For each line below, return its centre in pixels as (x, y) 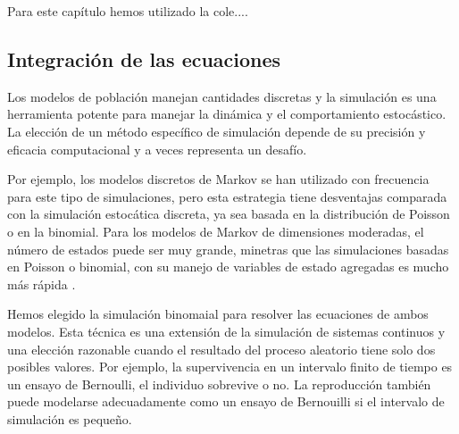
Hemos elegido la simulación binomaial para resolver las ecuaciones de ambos (218, 314)
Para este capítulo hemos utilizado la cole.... (128, 11)
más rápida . (42, 284)
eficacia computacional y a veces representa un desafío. (157, 149)
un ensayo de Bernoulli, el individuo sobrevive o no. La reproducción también (219, 384)
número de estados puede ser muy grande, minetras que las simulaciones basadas (228, 249)
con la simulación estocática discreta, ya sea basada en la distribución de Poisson (229, 214)
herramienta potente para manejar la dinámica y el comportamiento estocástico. (227, 114)
